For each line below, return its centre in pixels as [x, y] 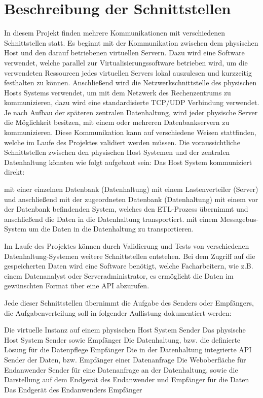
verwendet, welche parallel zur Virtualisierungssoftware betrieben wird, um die [126, 62]
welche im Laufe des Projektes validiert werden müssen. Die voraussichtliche [122, 142]
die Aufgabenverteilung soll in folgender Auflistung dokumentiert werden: [118, 312]
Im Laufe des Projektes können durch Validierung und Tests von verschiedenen [127, 246]
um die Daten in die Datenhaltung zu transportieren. [111, 229]
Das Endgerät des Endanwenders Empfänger [73, 389]
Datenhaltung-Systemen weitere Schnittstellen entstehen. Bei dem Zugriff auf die [130, 256]
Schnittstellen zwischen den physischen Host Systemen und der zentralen [117, 152]
